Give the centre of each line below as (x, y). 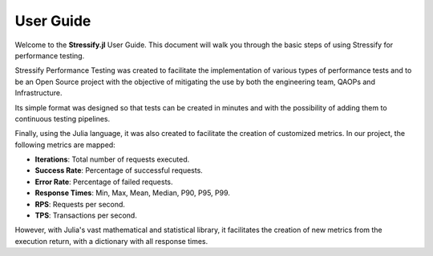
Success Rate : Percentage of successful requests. (119, 170)
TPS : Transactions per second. (86, 215)
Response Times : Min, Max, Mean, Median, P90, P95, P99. (132, 193)
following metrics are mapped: (65, 145)
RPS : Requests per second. (80, 204)
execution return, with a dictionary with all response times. (111, 241)
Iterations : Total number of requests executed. (112, 159)
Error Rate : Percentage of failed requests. (104, 182)
